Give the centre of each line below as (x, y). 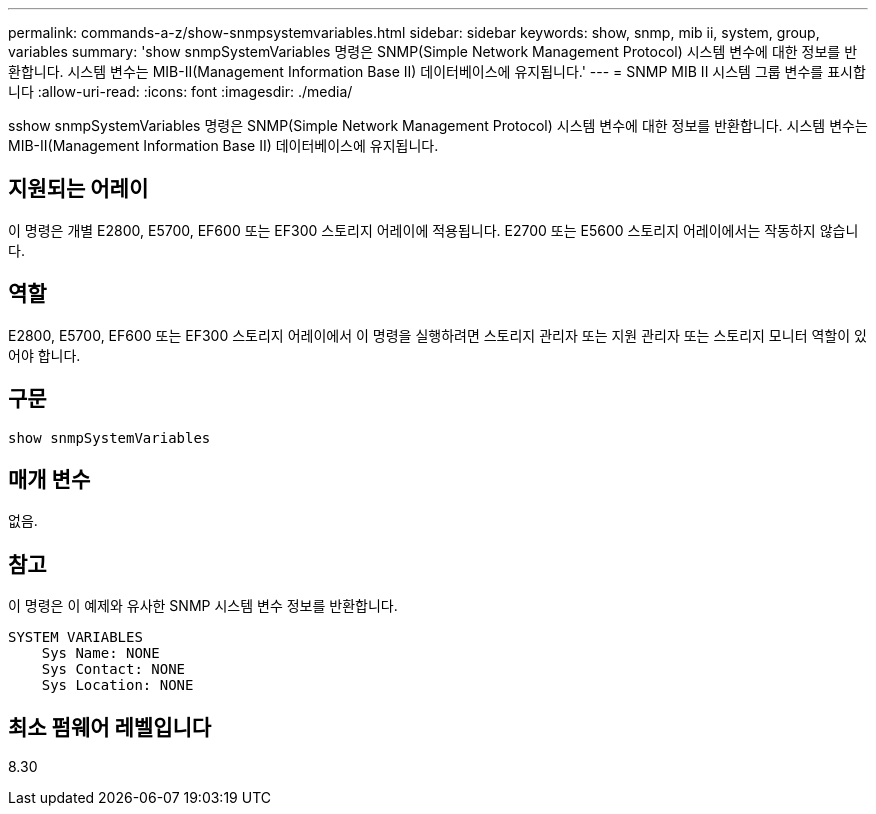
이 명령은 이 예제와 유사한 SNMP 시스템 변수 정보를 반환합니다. (203, 606)
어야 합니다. (44, 355)
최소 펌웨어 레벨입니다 (110, 727)
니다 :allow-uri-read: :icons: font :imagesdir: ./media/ (180, 91)
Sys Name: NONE (100, 653)
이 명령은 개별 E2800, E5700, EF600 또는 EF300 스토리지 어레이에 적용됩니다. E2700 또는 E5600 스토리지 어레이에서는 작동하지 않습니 (433, 230)
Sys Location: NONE (117, 685)
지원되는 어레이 (78, 189)
